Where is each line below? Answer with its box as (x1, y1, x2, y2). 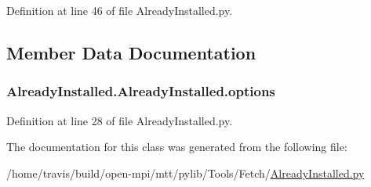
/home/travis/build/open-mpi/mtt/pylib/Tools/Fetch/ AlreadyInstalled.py (6, 164, 365, 181)
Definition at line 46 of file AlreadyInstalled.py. (6, 2, 233, 18)
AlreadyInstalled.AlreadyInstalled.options (6, 81, 275, 101)
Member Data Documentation (6, 40, 256, 64)
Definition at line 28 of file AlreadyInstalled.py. (6, 112, 233, 128)
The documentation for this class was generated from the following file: (6, 138, 347, 155)
